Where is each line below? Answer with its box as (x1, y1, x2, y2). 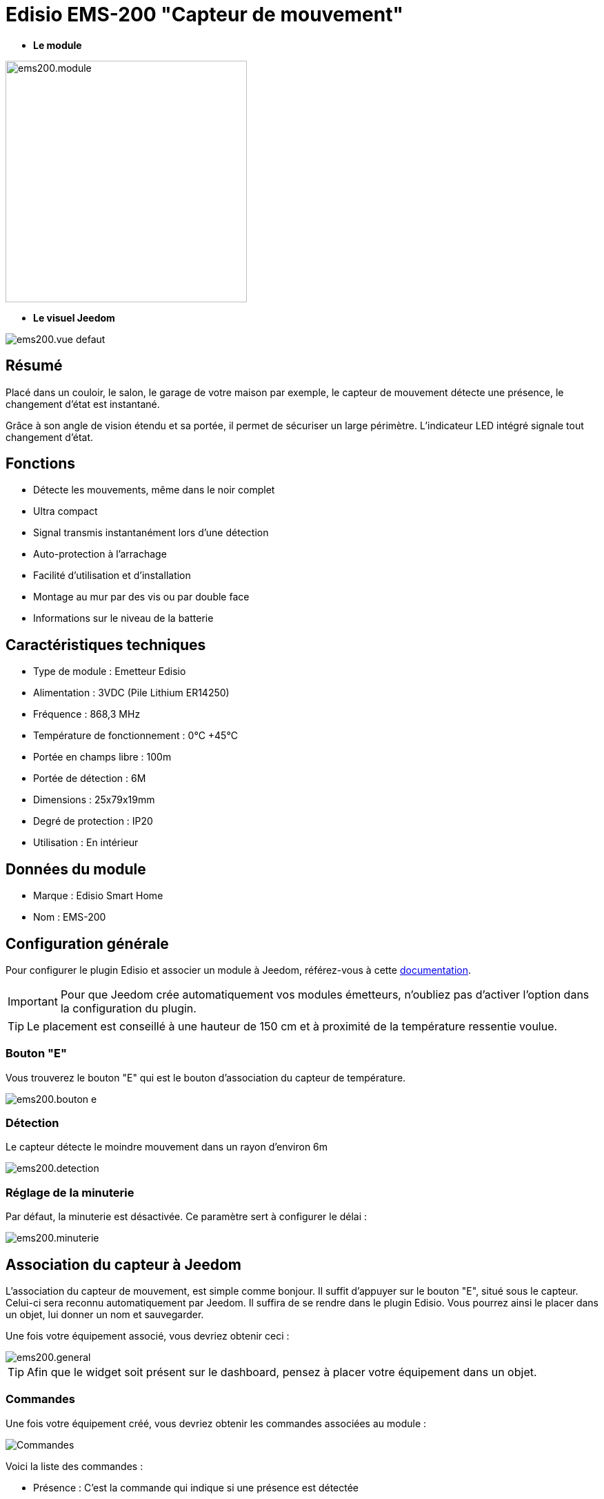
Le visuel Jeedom (33, 311, 115, 324)
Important (8, 994, 58, 1008)
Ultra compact (33, 505, 98, 518)
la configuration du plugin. (60, 1001, 197, 1015)
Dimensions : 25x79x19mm (33, 794, 155, 806)
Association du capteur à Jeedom (6, 1255, 241, 1273)
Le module (33, 39, 82, 51)
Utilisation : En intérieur (33, 836, 139, 849)
